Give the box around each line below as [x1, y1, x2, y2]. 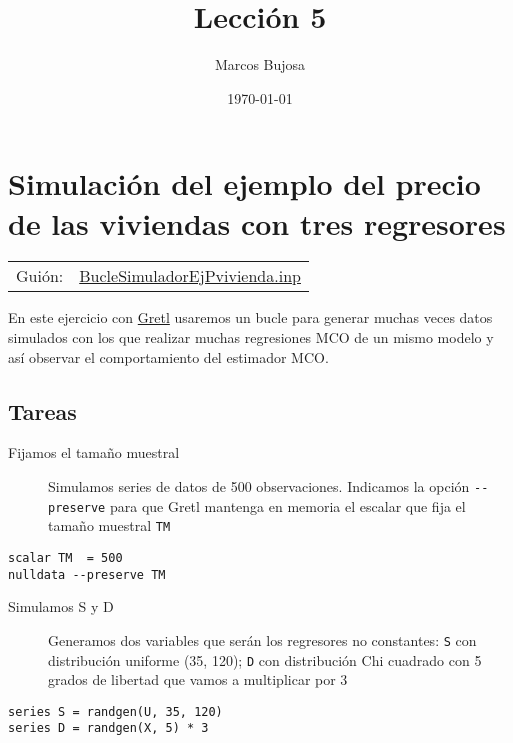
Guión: [16, 264, 64, 288]
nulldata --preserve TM [8, 567, 166, 582]
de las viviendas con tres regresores [8, 202, 506, 243]
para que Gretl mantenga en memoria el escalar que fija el [109, 495, 466, 516]
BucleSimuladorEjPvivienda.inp [79, 264, 301, 288]
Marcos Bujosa [214, 54, 306, 75]
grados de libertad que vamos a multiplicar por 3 [48, 669, 348, 690]
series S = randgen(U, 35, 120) [8, 704, 223, 719]
